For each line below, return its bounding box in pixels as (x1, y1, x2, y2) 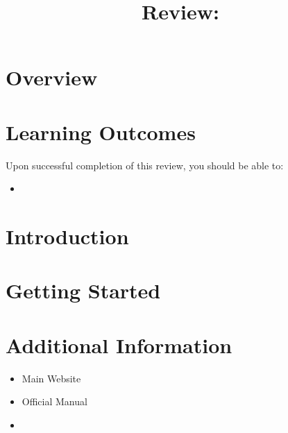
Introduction (6, 222, 129, 251)
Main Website (22, 371, 81, 385)
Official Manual (22, 394, 87, 409)
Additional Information (6, 330, 232, 359)
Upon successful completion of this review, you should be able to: (6, 158, 284, 172)
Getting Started (6, 276, 161, 305)
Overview (6, 63, 98, 92)
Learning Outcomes (6, 117, 196, 146)
